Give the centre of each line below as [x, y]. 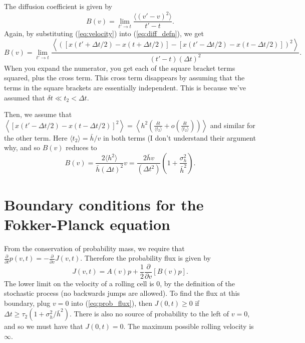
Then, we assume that [38, 114]
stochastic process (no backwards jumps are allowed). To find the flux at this [122, 293]
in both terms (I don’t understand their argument [180, 137]
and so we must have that [44, 326]
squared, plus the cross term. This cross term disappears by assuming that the [124, 78]
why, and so [22, 147]
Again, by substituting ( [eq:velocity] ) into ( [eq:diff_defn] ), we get [104, 33]
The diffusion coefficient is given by [58, 6]
